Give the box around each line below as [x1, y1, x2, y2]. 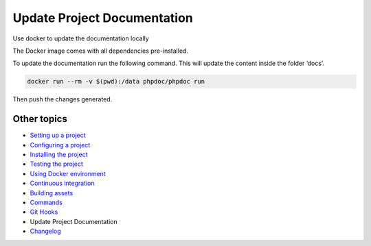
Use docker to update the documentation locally [12, 34, 149, 42]
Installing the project [30, 150, 88, 158]
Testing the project [30, 160, 84, 168]
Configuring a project [30, 140, 91, 149]
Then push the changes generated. [12, 95, 113, 103]
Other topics [12, 113, 68, 125]
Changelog [30, 227, 61, 236]
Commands [30, 198, 63, 206]
